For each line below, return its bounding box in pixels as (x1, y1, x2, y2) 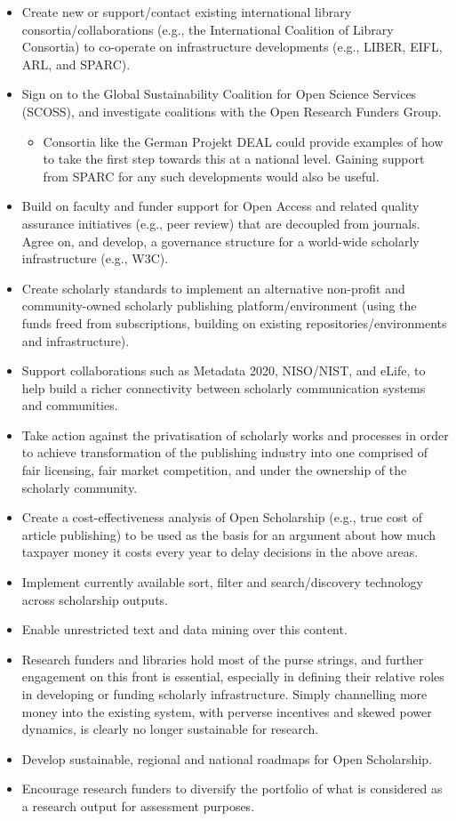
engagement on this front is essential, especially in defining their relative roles (21, 667, 444, 686)
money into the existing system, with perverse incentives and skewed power (21, 702, 432, 720)
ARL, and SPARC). (21, 54, 131, 73)
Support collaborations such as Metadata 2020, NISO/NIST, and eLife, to (21, 361, 426, 380)
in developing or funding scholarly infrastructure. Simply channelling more (21, 685, 428, 703)
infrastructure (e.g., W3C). (21, 249, 169, 268)
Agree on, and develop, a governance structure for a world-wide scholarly (21, 231, 420, 250)
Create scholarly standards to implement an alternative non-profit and (21, 278, 405, 297)
